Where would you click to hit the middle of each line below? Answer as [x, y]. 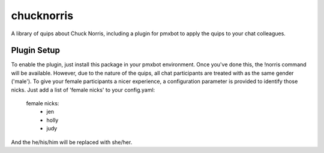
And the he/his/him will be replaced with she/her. [72, 142]
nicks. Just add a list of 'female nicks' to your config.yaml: [83, 90]
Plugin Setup [35, 51]
